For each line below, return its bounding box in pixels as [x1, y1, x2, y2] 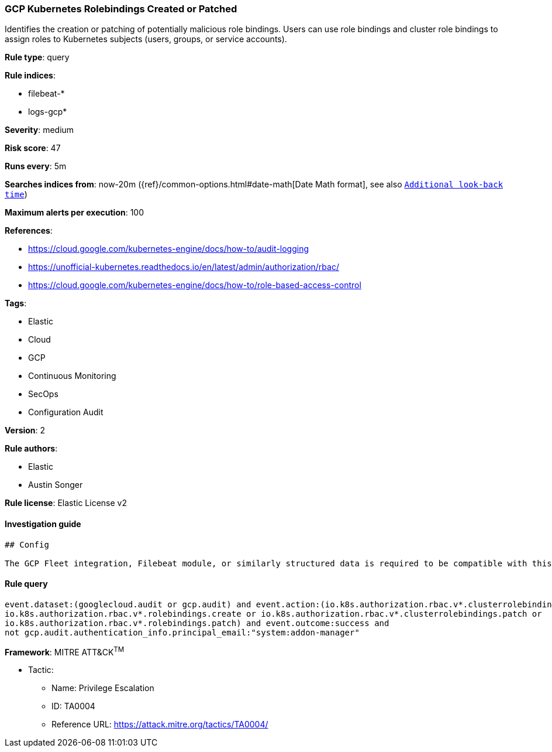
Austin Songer [28, 480, 83, 490]
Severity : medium [5, 125, 74, 135]
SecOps [28, 389, 58, 399]
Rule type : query [5, 52, 70, 63]
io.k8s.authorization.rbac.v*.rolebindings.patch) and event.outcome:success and [5, 618, 389, 628]
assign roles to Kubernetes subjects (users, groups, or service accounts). [5, 34, 287, 45]
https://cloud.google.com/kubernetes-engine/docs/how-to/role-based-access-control [28, 280, 361, 290]
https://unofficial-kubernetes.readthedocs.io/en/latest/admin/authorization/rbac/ [28, 262, 339, 272]
